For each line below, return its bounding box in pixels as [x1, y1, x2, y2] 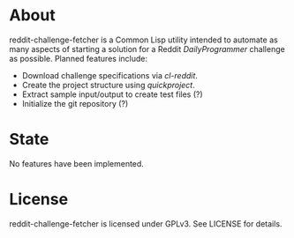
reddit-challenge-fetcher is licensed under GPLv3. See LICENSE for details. [9, 218, 283, 229]
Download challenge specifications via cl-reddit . [21, 70, 199, 80]
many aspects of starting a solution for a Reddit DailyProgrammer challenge [9, 43, 285, 54]
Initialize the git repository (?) [21, 98, 129, 108]
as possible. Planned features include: [9, 53, 148, 63]
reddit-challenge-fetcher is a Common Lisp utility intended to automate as [9, 34, 278, 45]
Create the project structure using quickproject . [21, 79, 196, 90]
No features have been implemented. [9, 158, 144, 168]
